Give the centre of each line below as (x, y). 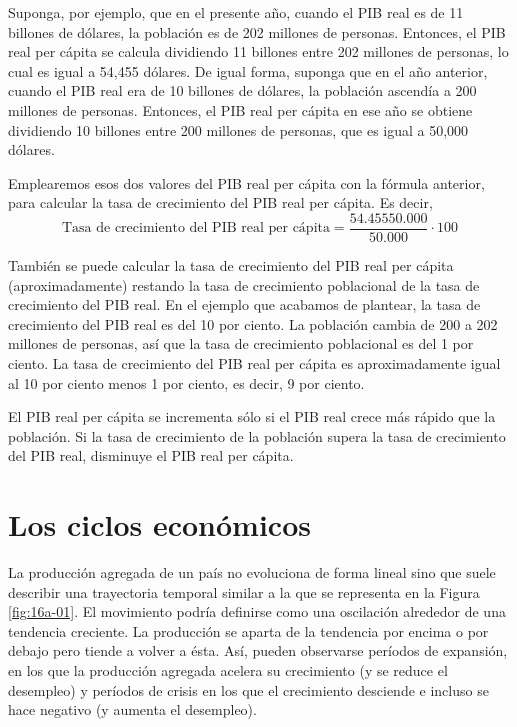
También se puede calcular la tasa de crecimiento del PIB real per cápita (231, 265)
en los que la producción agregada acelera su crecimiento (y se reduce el (228, 670)
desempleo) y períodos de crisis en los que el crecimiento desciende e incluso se (248, 689)
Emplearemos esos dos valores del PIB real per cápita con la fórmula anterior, (246, 182)
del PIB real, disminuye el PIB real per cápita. (151, 455)
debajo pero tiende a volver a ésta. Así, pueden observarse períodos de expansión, (258, 650)
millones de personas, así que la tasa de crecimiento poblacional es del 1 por (241, 343)
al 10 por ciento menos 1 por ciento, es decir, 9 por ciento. (186, 382)
